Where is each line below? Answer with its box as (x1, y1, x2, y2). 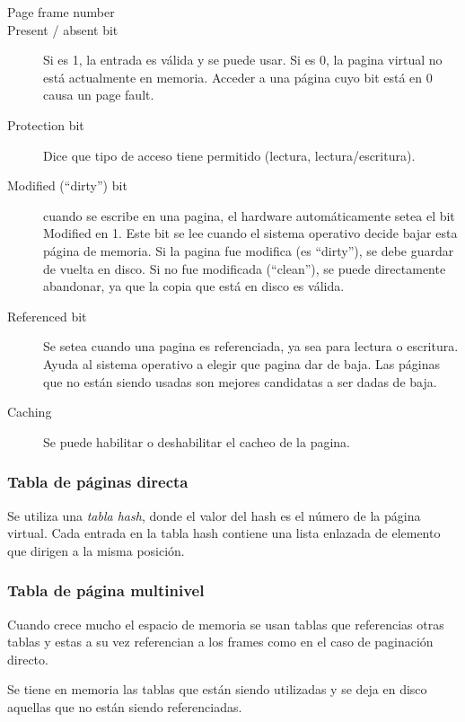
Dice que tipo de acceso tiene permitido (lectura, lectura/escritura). (43, 145, 416, 164)
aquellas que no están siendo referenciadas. (7, 697, 242, 716)
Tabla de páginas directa (7, 471, 189, 493)
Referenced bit (7, 306, 87, 325)
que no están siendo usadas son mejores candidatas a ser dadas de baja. (43, 372, 437, 391)
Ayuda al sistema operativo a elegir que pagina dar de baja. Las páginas (43, 354, 441, 373)
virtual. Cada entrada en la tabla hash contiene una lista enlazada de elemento (7, 524, 441, 542)
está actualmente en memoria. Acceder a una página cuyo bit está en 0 (43, 67, 433, 86)
